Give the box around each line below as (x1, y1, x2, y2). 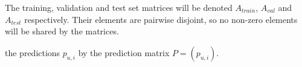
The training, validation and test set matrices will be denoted (5, 1, 233, 13)
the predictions (5, 46, 60, 59)
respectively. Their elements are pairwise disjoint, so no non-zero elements (24, 13, 298, 25)
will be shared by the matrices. (5, 25, 119, 37)
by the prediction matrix (78, 46, 170, 59)
